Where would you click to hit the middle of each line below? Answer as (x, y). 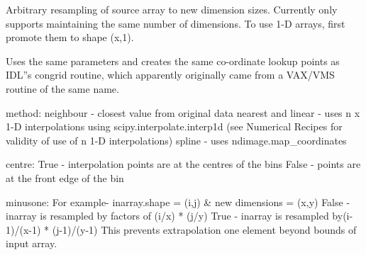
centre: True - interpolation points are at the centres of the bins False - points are (183, 164)
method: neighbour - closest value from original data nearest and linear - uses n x (183, 112)
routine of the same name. (62, 88)
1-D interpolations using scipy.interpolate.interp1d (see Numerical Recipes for (174, 126)
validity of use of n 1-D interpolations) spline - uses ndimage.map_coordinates (176, 140)
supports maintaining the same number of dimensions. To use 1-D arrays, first (176, 23)
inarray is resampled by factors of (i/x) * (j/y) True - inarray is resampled (167, 216)
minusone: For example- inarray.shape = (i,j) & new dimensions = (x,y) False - (178, 202)
